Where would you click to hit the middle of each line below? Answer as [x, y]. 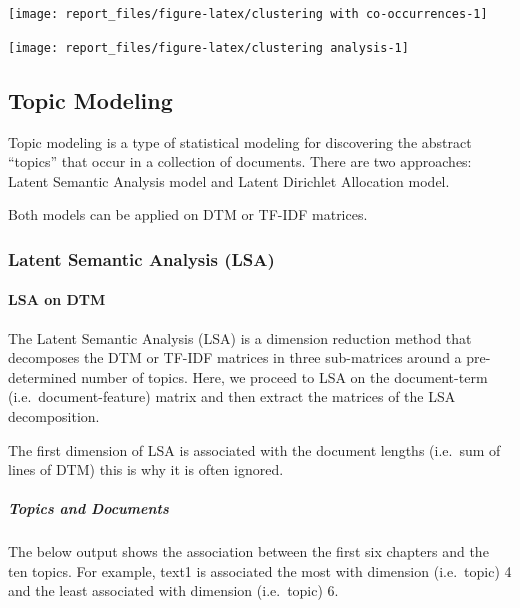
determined [42, 376]
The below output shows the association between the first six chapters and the [248, 551]
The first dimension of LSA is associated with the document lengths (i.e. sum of [254, 449]
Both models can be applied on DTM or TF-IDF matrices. [188, 214]
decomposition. [54, 415]
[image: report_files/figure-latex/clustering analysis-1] [208, 47]
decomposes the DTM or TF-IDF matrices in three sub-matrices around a [235, 357]
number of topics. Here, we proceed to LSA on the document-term [284, 376]
